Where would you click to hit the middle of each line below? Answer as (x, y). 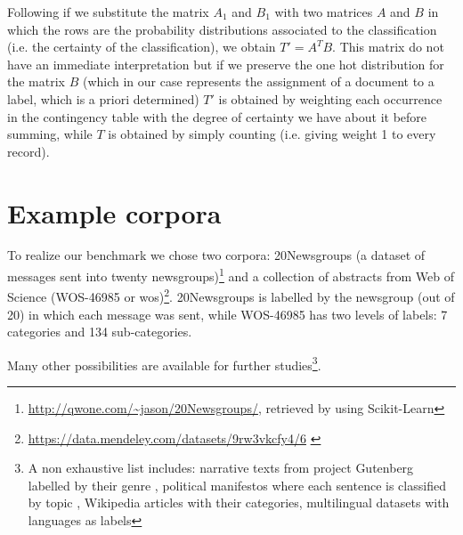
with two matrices (324, 12)
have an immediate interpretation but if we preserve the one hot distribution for (226, 64)
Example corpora (114, 212)
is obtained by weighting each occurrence (330, 98)
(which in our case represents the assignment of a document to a (258, 81)
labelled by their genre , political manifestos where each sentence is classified (237, 485)
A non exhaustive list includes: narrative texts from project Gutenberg (221, 468)
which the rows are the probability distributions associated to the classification (222, 29)
